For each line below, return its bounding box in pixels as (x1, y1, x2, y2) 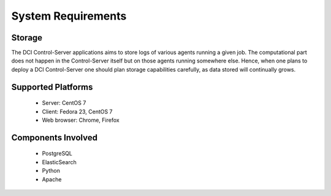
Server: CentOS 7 (42, 99, 86, 107)
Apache (42, 175, 62, 183)
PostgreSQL (42, 150, 73, 157)
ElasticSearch (42, 158, 77, 165)
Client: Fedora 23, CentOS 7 (42, 108, 113, 115)
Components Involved (11, 132, 98, 143)
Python (42, 167, 61, 175)
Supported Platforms (11, 81, 93, 92)
